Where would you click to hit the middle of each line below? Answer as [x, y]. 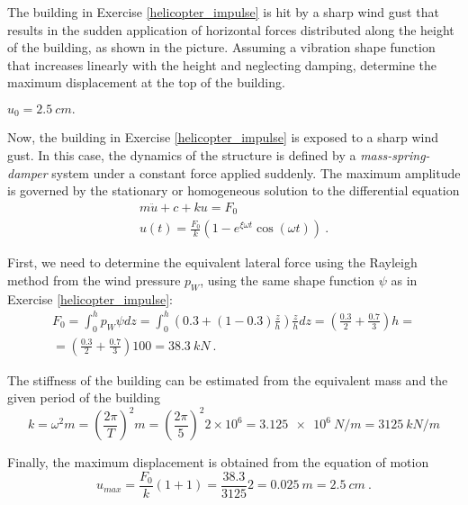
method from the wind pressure [94, 280]
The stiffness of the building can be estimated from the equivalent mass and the [228, 379]
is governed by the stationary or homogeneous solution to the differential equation [234, 190]
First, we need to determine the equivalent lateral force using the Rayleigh [212, 262]
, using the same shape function [288, 280]
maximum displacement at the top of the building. [146, 82]
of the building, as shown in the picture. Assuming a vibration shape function [221, 47]
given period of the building [84, 397]
